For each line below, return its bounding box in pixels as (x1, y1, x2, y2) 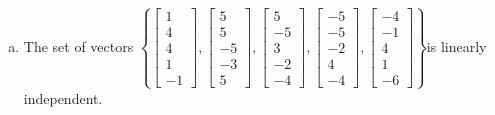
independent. (23, 87, 103, 108)
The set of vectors (23, 35, 134, 56)
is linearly (426, 35, 487, 56)
